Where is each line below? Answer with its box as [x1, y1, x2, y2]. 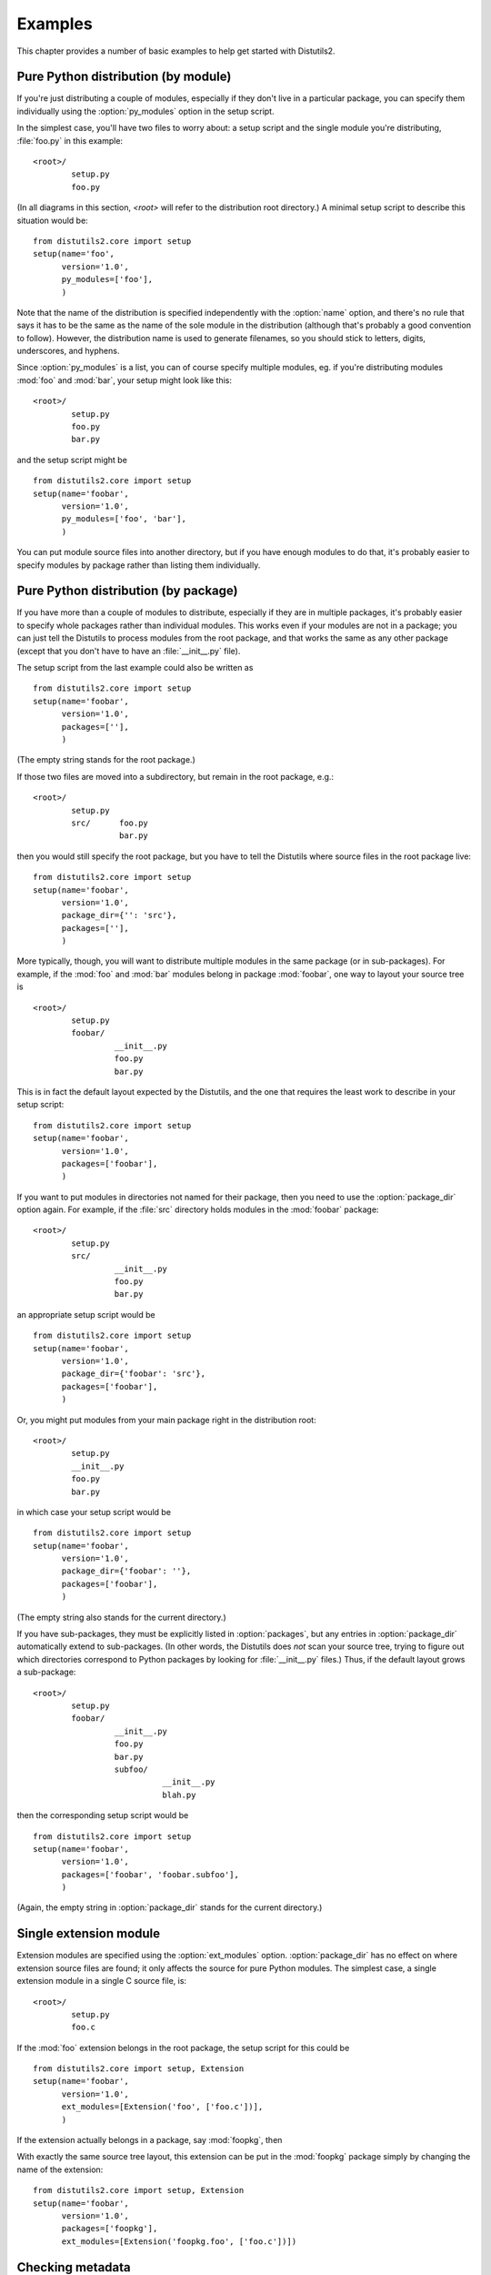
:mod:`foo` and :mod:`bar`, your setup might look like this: [16, 374, 232, 386]
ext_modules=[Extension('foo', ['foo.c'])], [61, 2102, 264, 2112]
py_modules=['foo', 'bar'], [61, 514, 186, 524]
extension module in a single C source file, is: [16, 1976, 186, 1987]
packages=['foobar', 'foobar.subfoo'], [61, 1869, 240, 1879]
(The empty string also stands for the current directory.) [16, 1612, 226, 1623]
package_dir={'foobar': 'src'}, [61, 1369, 206, 1379]
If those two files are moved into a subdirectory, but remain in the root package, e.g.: [16, 771, 335, 782]
